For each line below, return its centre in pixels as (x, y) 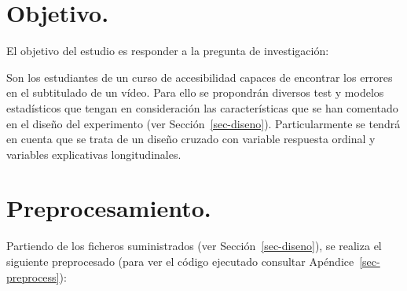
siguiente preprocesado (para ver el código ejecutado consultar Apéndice (180, 261)
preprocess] (33, 276)
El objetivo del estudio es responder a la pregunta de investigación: (168, 51)
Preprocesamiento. (109, 208)
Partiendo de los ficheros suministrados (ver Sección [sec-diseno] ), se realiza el (194, 246)
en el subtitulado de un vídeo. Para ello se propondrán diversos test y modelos (195, 92)
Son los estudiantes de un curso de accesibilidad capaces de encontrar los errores (200, 77)
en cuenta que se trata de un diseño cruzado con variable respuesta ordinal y (191, 139)
